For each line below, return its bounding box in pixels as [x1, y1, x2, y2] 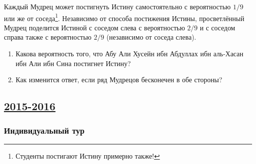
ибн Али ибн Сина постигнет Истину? [15, 58, 131, 68]
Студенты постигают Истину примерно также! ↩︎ [15, 150, 160, 161]
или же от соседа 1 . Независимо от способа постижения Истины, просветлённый [4, 11, 245, 23]
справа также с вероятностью [4, 32, 92, 42]
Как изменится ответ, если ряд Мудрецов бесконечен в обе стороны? [15, 74, 223, 85]
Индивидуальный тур [4, 124, 85, 136]
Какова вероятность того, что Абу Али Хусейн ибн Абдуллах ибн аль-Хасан [15, 48, 244, 59]
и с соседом [200, 22, 235, 32]
